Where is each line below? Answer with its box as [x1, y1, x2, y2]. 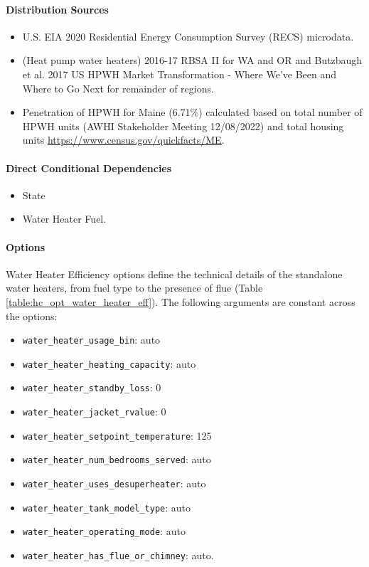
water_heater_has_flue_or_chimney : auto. [22, 548, 214, 563]
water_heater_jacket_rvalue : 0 [22, 404, 166, 419]
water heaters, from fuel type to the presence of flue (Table [6, 280, 263, 295]
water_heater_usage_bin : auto [22, 332, 161, 347]
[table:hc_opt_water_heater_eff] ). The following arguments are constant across [6, 294, 355, 309]
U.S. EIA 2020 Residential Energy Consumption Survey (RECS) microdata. [22, 28, 354, 43]
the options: [6, 308, 58, 323]
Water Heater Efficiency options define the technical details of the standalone [6, 266, 343, 281]
